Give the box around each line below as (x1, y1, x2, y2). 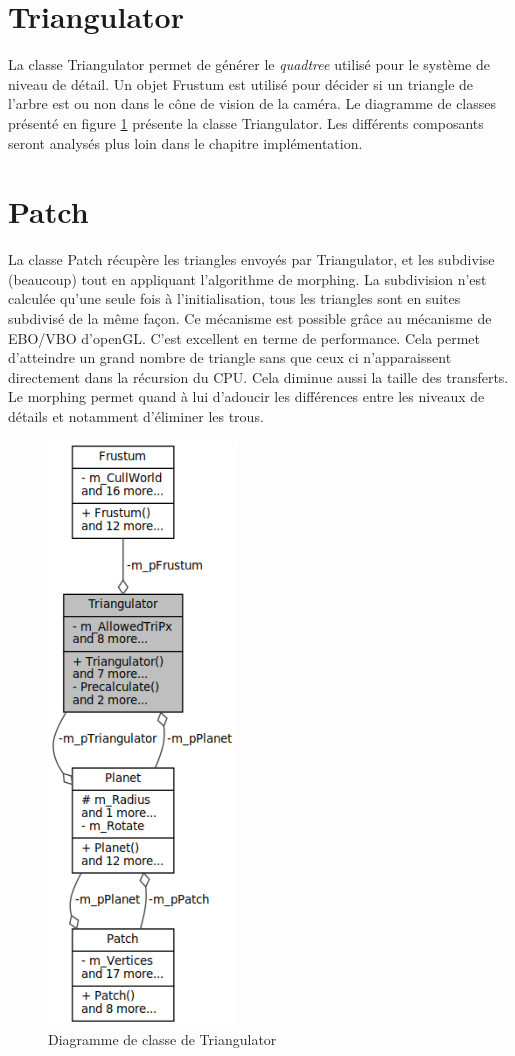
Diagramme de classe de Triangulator (48, 1029, 277, 1050)
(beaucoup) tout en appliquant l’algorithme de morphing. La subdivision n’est (8, 268, 487, 289)
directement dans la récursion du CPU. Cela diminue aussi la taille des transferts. (8, 366, 509, 387)
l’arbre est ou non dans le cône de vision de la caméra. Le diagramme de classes (8, 93, 497, 114)
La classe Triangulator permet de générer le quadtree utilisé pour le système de (8, 54, 490, 75)
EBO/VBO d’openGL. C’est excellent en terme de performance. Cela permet (8, 327, 481, 348)
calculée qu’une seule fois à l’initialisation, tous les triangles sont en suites (8, 288, 461, 309)
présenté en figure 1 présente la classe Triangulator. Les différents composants (8, 112, 484, 133)
